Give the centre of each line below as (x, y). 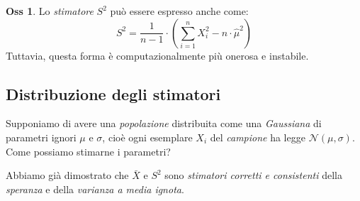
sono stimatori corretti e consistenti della (253, 175)
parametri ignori (41, 137)
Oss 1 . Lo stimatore (50, 11)
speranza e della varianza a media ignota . (95, 189)
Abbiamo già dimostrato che (67, 175)
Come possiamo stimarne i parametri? (88, 151)
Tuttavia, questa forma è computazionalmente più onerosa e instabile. (157, 55)
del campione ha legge (258, 137)
